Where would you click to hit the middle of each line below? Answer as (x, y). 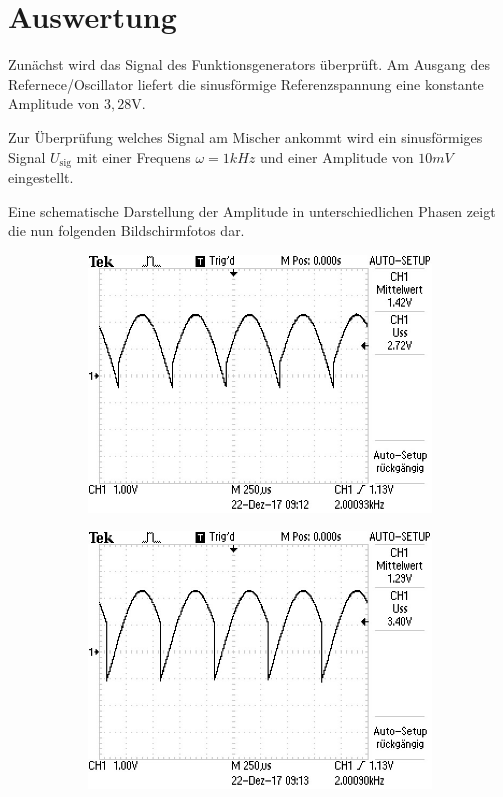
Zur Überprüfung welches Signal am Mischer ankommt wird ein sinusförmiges (245, 136)
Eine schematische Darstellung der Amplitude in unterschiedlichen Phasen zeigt (252, 210)
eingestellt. (41, 176)
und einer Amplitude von (336, 156)
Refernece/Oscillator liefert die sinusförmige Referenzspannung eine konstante (246, 83)
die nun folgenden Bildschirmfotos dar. (126, 230)
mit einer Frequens (133, 156)
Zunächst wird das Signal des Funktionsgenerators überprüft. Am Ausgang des (249, 64)
